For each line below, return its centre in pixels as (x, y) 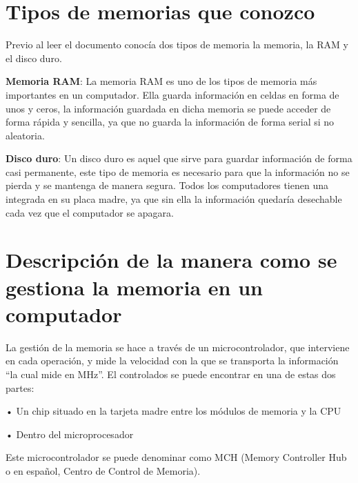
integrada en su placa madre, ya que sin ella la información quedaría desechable (174, 199)
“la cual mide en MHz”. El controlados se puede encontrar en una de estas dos (171, 374)
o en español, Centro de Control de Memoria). (103, 470)
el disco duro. (34, 58)
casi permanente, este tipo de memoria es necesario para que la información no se (178, 171)
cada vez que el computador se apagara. (90, 212)
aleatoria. (25, 135)
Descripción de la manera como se (171, 260)
